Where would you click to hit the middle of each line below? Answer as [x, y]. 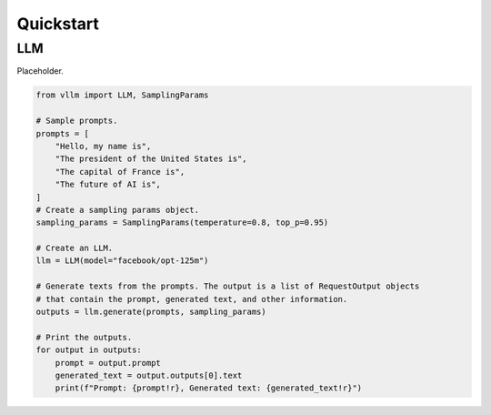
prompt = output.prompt [108, 363]
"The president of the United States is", [151, 159]
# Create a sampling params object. [118, 210]
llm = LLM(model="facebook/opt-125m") [122, 261]
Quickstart [58, 24]
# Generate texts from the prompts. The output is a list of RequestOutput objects [228, 286]
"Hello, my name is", [103, 146]
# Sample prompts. [77, 121]
